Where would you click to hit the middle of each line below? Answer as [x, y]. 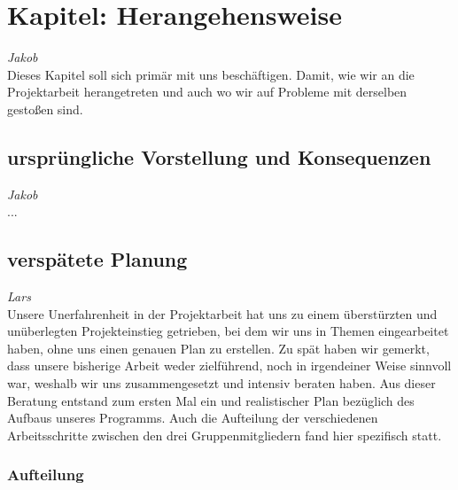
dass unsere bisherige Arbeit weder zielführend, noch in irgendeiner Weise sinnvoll [229, 366]
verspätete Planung [97, 259]
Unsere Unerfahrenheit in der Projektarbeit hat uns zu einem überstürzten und [222, 313]
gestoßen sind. [45, 109]
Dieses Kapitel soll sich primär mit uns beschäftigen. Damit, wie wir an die [211, 74]
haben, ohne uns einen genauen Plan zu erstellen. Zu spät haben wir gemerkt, [218, 348]
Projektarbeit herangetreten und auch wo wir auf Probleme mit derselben [207, 92]
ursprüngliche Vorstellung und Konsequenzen [219, 156]
